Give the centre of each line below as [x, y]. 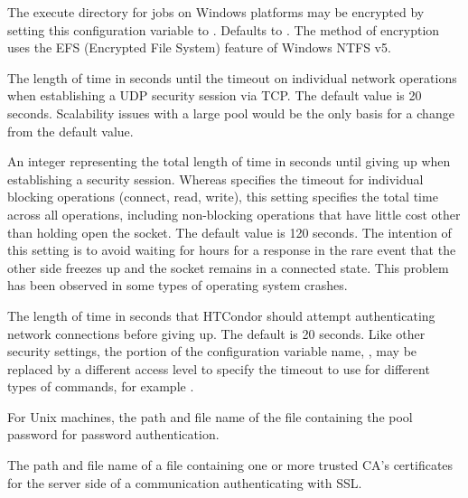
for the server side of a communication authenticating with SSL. [185, 482]
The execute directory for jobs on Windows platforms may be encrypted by [216, 12]
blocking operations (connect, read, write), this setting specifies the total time [223, 197]
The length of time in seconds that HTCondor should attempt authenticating [221, 315]
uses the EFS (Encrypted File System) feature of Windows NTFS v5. [199, 47]
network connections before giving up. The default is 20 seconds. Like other [216, 333]
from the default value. [70, 131]
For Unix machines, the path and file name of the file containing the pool [210, 416]
